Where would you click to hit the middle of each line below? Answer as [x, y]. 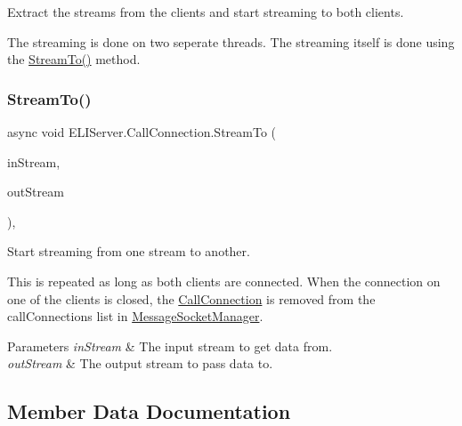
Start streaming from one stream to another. [129, 251]
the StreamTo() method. [74, 59]
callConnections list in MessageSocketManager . [135, 316]
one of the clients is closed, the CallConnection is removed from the [191, 298]
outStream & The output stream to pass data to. [140, 363]
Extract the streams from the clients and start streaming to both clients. [206, 12]
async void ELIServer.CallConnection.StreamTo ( [142, 132]
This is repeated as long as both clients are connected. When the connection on [224, 281]
